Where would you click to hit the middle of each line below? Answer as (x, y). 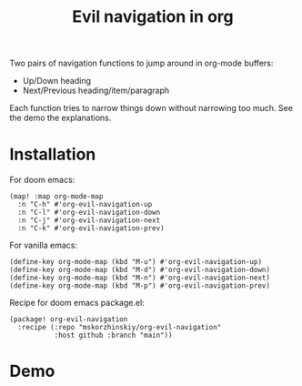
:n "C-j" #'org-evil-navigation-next (89, 220)
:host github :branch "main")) (113, 335)
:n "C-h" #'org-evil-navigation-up (85, 205)
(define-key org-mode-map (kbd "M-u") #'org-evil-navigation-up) (136, 262)
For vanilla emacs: (43, 245)
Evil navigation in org (153, 17)
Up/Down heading (57, 81)
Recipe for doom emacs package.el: (77, 303)
